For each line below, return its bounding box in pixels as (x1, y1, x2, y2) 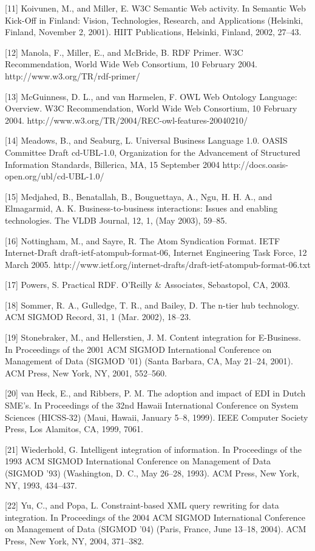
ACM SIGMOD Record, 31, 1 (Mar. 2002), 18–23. (5, 310, 191, 323)
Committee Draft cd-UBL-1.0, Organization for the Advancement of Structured (5, 145, 300, 158)
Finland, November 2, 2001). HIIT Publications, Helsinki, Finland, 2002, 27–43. (5, 25, 302, 38)
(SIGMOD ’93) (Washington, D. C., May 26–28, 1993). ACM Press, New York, (5, 467, 299, 479)
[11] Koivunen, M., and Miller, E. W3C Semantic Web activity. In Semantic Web (5, 2, 306, 14)
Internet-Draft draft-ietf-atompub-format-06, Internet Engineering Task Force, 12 (5, 246, 307, 259)
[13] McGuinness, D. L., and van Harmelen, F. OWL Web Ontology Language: (5, 90, 297, 102)
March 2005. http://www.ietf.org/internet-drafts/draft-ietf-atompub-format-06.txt (5, 258, 311, 270)
